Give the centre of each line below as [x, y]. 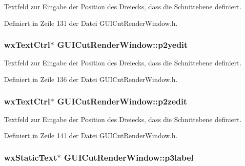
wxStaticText [31, 157]
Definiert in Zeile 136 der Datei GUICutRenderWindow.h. [91, 79]
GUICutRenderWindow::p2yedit [122, 45]
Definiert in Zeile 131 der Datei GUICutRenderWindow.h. [91, 23]
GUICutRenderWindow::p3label [129, 157]
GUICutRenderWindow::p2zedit [122, 101]
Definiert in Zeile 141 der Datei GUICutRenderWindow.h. [91, 135]
